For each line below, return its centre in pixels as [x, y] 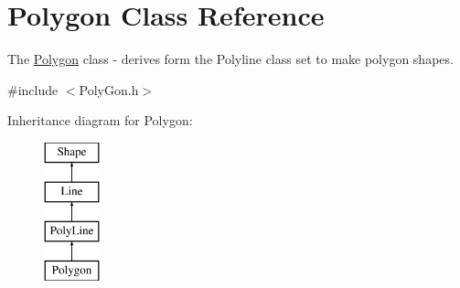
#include [33, 89]
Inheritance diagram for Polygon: [100, 120]
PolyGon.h [109, 89]
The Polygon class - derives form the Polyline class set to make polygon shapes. [230, 59]
